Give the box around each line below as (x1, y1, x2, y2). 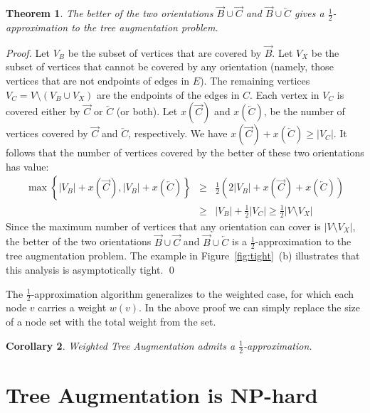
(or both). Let (116, 104, 178, 119)
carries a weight (38, 300, 107, 315)
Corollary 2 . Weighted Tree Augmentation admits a (6, 338, 236, 353)
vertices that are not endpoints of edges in (6, 73, 190, 88)
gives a (295, 6, 324, 21)
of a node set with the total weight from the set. (6, 314, 216, 329)
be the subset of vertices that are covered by (68, 45, 262, 60)
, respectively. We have (128, 126, 228, 141)
